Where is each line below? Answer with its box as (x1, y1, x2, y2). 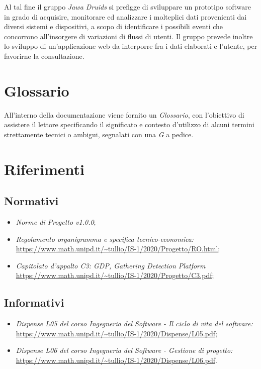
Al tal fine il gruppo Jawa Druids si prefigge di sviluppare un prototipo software (4, 2, 251, 12)
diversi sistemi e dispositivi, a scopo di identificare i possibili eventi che (4, 21, 223, 32)
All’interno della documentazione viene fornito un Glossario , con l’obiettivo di (4, 109, 244, 120)
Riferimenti (4, 158, 84, 179)
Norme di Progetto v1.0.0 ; (16, 217, 96, 227)
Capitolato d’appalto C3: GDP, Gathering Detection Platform (16, 260, 206, 270)
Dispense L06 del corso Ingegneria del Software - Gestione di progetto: (16, 345, 233, 355)
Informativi (4, 295, 64, 310)
